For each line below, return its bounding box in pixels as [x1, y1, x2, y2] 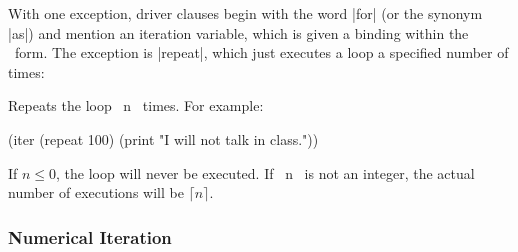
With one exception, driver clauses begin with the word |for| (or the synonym [8, 3, 483, 23]
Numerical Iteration [8, 224, 172, 249]
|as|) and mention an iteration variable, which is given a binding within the [8, 22, 469, 43]
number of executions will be [8, 182, 184, 203]
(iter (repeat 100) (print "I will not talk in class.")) [8, 128, 319, 149]
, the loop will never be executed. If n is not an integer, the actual [56, 162, 475, 183]
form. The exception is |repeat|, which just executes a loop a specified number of [14, 42, 509, 63]
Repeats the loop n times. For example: [8, 95, 264, 116]
